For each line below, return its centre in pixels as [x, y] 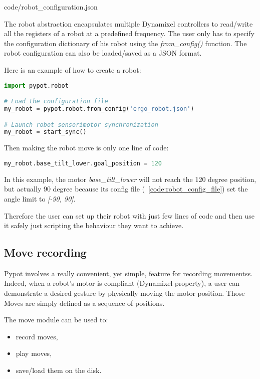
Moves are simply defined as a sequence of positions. [84, 303]
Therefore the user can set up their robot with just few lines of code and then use [129, 215]
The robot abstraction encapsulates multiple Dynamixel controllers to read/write [128, 23]
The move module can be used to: [56, 320]
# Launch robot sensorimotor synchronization [81, 125]
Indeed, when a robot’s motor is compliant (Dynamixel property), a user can [122, 283]
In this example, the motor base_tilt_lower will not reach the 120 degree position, [130, 179]
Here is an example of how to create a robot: [73, 69]
